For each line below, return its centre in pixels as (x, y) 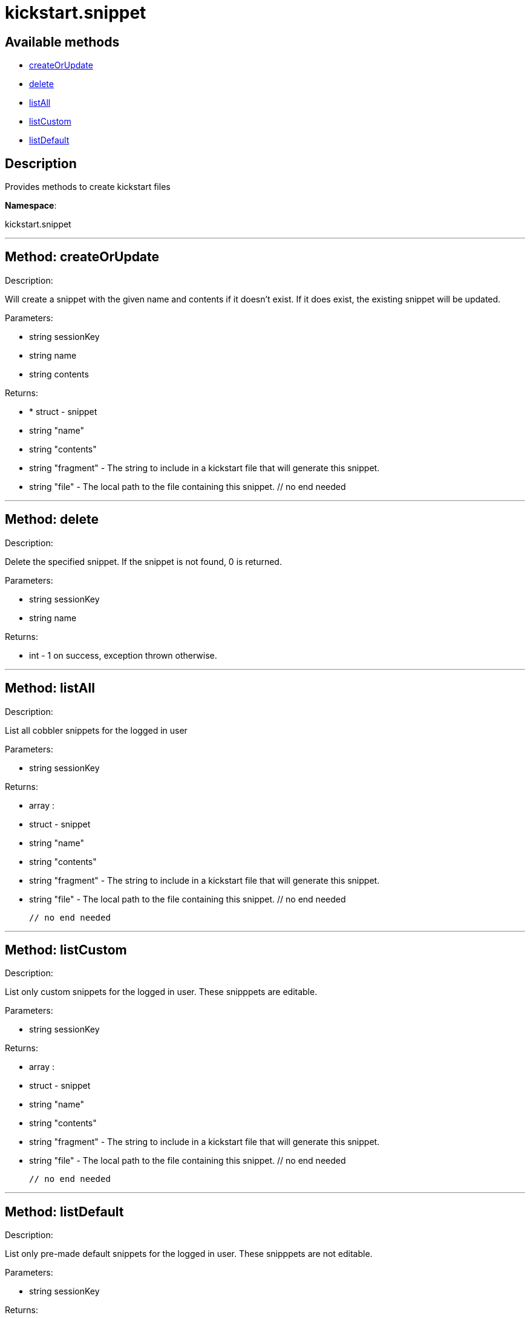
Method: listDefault (64, 1212)
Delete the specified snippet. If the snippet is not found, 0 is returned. (143, 561)
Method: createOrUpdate (82, 257)
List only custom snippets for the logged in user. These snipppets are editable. (161, 992)
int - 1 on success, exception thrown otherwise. (123, 655)
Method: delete (52, 520)
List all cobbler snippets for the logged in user (96, 730)
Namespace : (31, 206)
